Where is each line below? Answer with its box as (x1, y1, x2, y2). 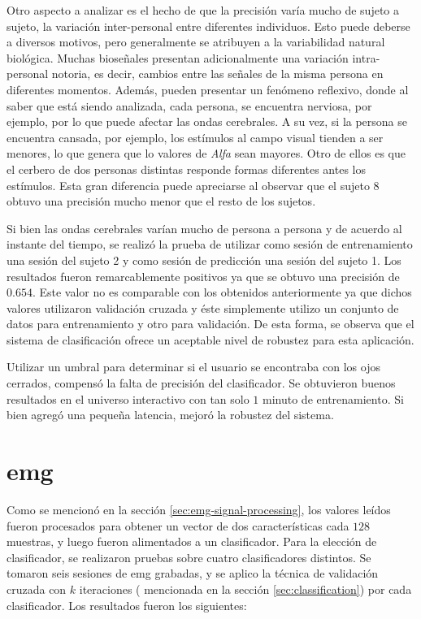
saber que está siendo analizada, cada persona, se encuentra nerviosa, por (7, 97, 372, 114)
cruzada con (7, 580, 67, 597)
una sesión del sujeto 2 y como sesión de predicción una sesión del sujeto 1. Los (7, 251, 401, 268)
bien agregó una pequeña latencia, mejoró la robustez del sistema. (7, 406, 334, 423)
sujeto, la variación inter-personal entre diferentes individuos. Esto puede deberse (7, 17, 410, 34)
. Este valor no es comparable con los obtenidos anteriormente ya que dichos (32, 284, 412, 301)
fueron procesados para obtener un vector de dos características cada (7, 517, 349, 534)
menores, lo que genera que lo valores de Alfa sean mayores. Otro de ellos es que (7, 145, 406, 162)
